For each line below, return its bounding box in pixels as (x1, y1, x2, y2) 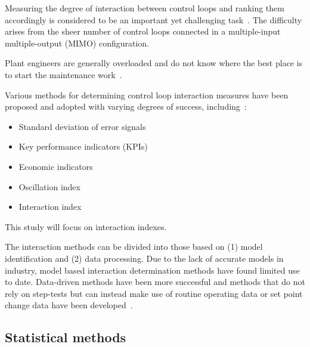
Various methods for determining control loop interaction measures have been (5, 88, 289, 101)
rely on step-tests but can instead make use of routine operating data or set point (5, 287, 303, 299)
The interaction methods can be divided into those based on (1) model (5, 240, 263, 253)
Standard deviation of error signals (18, 120, 146, 132)
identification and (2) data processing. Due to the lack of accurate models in (5, 252, 284, 264)
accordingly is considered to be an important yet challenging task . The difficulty (5, 13, 302, 26)
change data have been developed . (5, 299, 133, 311)
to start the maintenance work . (5, 68, 122, 80)
